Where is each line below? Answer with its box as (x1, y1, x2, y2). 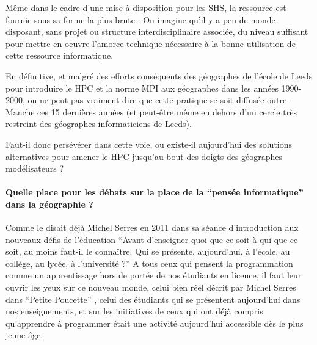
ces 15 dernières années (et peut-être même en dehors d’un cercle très (37, 105, 297, 118)
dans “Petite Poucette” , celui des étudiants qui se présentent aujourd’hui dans (5, 292, 301, 305)
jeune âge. (5, 329, 43, 341)
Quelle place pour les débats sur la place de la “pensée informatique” (5, 186, 304, 198)
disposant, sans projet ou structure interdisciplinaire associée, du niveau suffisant (5, 25, 308, 38)
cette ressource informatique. (5, 49, 114, 62)
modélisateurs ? (5, 162, 64, 175)
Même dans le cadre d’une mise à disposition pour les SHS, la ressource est (5, 1, 286, 13)
